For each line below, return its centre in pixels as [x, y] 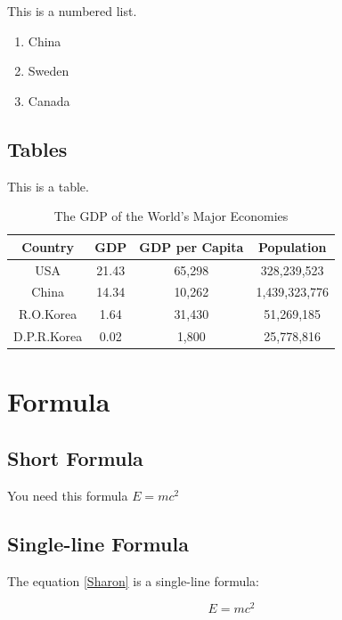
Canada [49, 100]
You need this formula [68, 495]
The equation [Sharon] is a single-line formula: [133, 580]
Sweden [49, 71]
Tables [37, 148]
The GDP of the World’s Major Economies [171, 216]
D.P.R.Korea [48, 336]
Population [292, 246]
